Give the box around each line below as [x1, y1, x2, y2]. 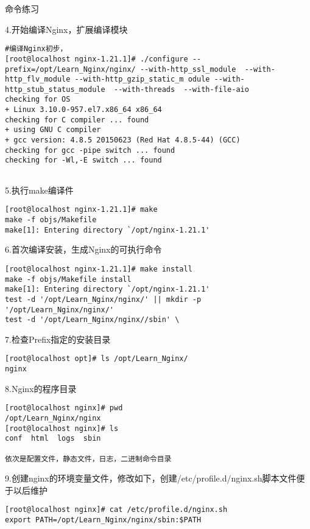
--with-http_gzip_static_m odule [74, 75, 210, 84]
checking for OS [5, 95, 71, 104]
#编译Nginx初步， [5, 44, 68, 54]
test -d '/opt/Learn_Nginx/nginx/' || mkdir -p [5, 295, 202, 304]
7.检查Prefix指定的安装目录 [5, 332, 111, 345]
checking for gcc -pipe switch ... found [5, 145, 175, 155]
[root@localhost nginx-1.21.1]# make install [5, 264, 192, 273]
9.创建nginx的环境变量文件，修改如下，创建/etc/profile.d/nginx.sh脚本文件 [5, 472, 297, 485]
